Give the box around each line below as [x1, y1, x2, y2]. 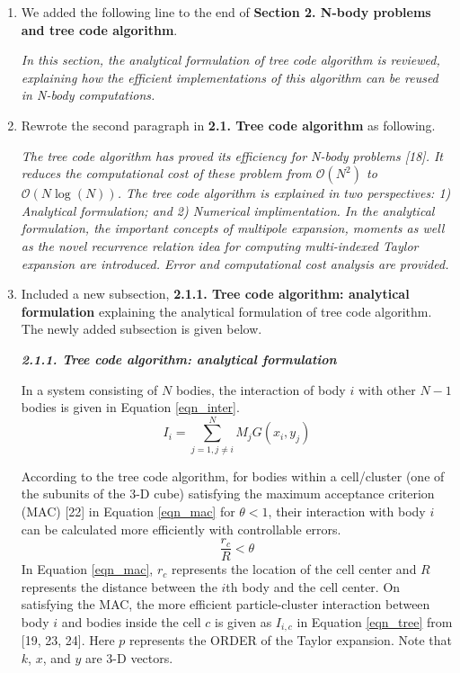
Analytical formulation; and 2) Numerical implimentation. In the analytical [21, 201, 435, 220]
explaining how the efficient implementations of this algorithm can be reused [21, 67, 438, 86]
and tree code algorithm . [21, 20, 178, 39]
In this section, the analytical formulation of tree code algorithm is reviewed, [21, 50, 440, 69]
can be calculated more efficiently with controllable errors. [21, 519, 341, 538]
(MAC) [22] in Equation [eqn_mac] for [21, 502, 235, 520]
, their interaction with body [268, 502, 426, 520]
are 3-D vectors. [85, 649, 173, 668]
